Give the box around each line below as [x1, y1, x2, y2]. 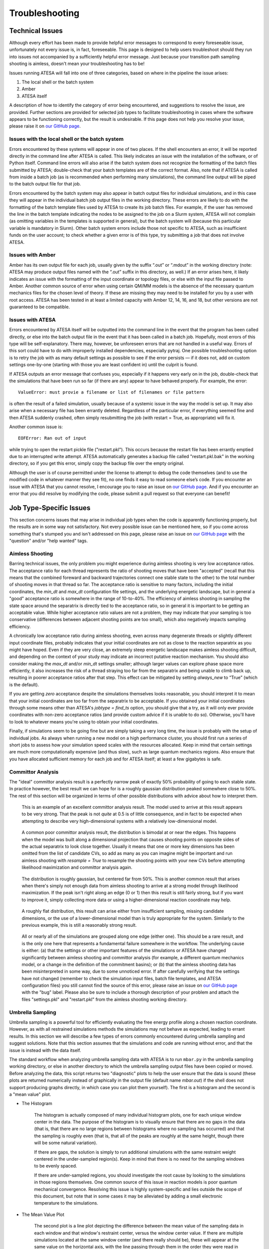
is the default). [9, 681, 39, 687]
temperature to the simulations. [34, 1200, 99, 1206]
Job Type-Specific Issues [9, 504, 91, 512]
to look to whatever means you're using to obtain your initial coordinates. [9, 718, 159, 724]
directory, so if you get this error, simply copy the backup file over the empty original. [9, 460, 184, 467]
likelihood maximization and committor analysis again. [21, 864, 133, 870]
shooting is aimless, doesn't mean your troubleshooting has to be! [9, 60, 145, 67]
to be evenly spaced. [34, 1163, 77, 1169]
